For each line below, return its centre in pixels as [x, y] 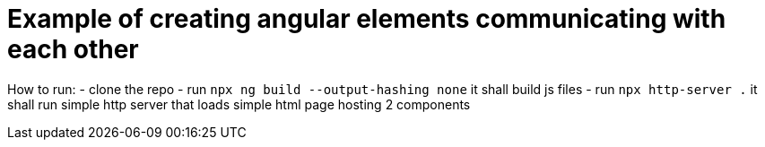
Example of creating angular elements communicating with [367, 19]
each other [73, 49]
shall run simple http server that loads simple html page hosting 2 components [239, 104]
